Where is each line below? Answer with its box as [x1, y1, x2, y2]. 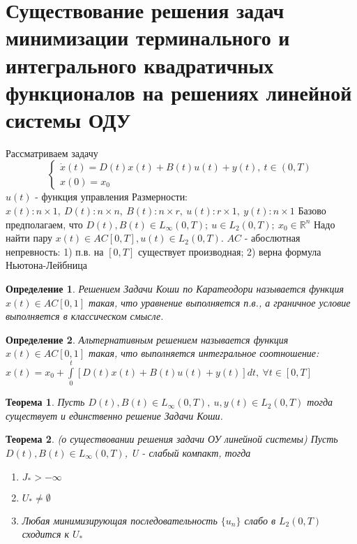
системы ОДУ [6, 105, 131, 133]
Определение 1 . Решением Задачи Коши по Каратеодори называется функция [6, 281, 344, 296]
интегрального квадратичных [6, 50, 274, 79]
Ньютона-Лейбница [6, 258, 87, 272]
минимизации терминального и [6, 23, 290, 52]
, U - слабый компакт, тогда [124, 445, 251, 460]
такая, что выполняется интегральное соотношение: [89, 346, 319, 360]
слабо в [244, 513, 275, 527]
